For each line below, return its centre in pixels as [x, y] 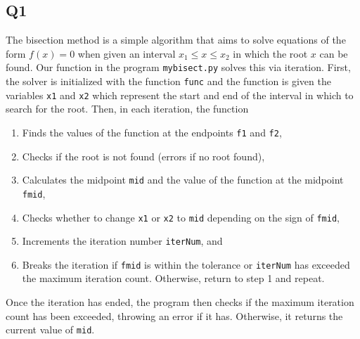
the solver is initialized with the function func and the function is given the [168, 81]
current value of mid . [50, 330]
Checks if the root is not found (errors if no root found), [143, 156]
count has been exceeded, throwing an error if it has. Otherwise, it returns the [174, 315]
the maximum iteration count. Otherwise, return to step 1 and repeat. [173, 278]
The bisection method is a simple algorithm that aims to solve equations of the [176, 40]
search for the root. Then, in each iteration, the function [127, 109]
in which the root [270, 53]
